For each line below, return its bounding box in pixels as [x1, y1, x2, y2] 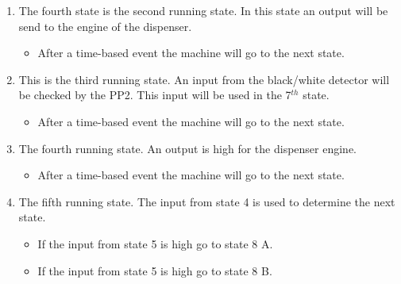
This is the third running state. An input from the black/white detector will [18, 71, 390, 87]
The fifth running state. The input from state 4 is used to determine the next [18, 193, 395, 209]
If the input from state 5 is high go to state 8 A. [37, 235, 273, 251]
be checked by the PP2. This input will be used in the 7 [18, 86, 291, 103]
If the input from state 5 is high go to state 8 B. [37, 262, 272, 278]
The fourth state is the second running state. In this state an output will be [18, 2, 388, 18]
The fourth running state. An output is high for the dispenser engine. [18, 140, 357, 156]
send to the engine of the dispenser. [18, 17, 192, 34]
